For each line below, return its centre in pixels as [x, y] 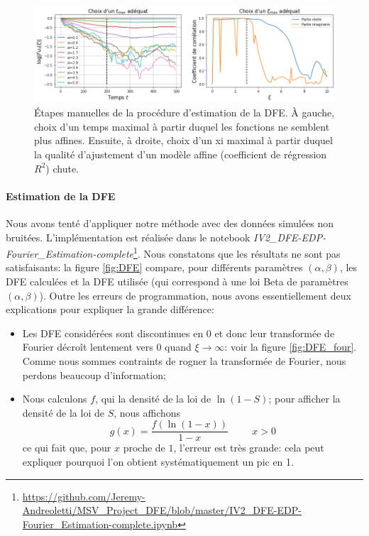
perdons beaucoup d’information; [94, 374]
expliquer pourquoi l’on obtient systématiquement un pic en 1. [158, 462]
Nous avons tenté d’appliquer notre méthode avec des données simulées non [170, 223]
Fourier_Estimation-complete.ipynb [100, 524]
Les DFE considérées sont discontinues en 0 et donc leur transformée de [178, 333]
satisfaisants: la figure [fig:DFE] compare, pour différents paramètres [154, 267]
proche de [144, 448]
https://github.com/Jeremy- [84, 496]
